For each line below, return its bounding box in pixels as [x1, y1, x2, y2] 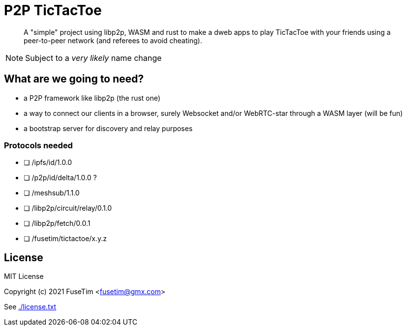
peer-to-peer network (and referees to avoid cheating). [24, 36, 202, 45]
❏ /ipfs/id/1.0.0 [24, 158, 72, 167]
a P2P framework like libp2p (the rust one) [24, 93, 160, 102]
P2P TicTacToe [4, 2, 102, 19]
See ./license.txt [4, 302, 57, 311]
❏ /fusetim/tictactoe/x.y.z [24, 234, 107, 243]
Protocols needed [4, 140, 73, 150]
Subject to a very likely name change [25, 53, 162, 63]
